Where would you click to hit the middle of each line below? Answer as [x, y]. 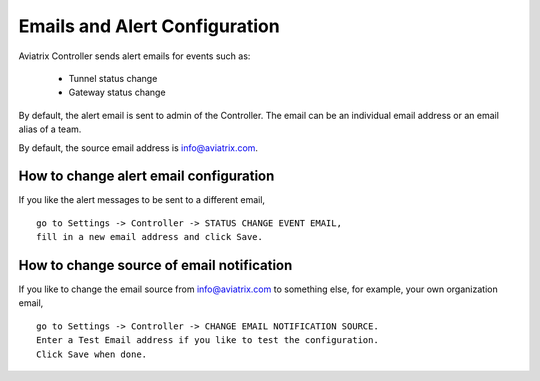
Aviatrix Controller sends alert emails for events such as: [134, 56]
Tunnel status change [113, 78]
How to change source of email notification [155, 265]
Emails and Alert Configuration [149, 26]
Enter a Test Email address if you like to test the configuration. [207, 340]
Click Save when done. [92, 354]
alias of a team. [50, 129]
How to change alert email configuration [146, 176]
